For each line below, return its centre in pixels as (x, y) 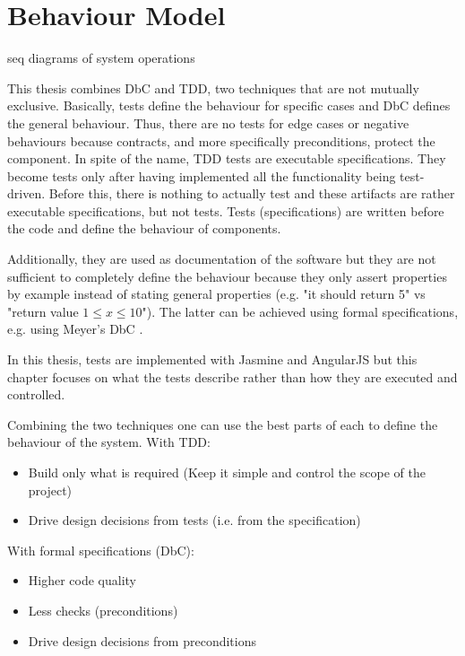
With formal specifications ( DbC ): (101, 550)
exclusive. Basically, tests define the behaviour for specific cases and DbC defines (229, 105)
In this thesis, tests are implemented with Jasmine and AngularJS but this (212, 359)
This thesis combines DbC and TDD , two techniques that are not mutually (213, 87)
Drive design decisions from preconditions (142, 640)
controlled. (36, 394)
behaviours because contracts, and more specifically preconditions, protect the (221, 140)
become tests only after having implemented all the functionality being (202, 175)
